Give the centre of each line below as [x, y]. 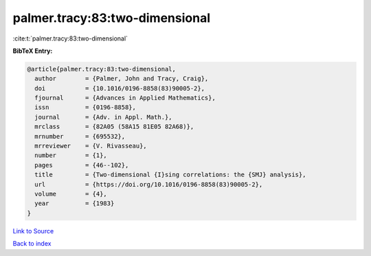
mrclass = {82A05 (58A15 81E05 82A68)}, [114, 127]
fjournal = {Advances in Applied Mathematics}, [125, 98]
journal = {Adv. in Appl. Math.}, [103, 117]
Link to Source [33, 231]
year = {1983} [75, 203]
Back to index [32, 244]
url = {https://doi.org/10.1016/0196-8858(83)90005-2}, [149, 184]
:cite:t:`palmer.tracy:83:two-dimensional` [70, 38]
